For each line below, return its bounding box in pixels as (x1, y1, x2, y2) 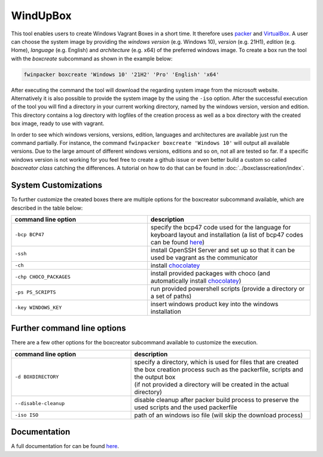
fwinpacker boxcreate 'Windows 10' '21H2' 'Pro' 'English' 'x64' (23, 71, 220, 78)
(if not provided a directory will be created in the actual (134, 380, 290, 389)
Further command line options (11, 323, 126, 334)
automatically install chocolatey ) (150, 276, 242, 285)
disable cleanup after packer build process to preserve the (134, 395, 299, 404)
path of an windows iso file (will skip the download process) (134, 411, 303, 419)
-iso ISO (14, 412, 39, 419)
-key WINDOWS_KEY (14, 304, 62, 311)
